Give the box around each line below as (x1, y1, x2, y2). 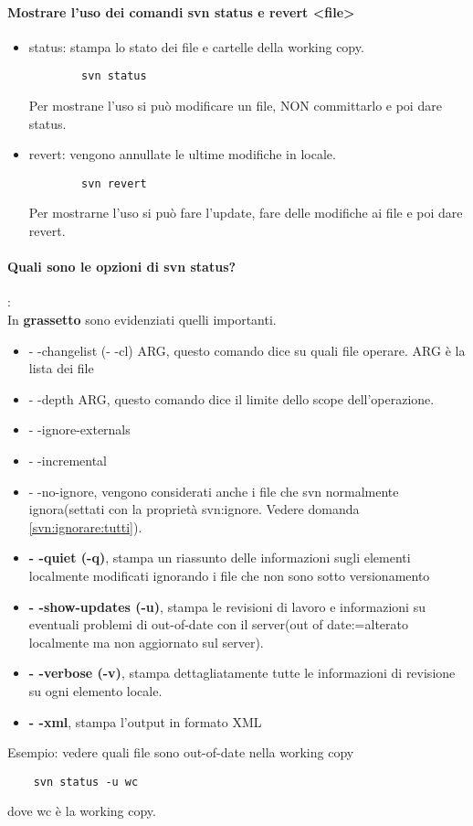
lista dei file (28, 359, 94, 378)
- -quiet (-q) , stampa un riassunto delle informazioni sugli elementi (28, 548, 411, 567)
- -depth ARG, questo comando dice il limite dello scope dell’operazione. (28, 389, 435, 408)
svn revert (81, 177, 147, 190)
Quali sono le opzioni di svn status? (7, 257, 236, 276)
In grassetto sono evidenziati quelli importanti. (7, 310, 277, 329)
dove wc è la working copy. (7, 801, 156, 821)
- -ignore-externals (28, 420, 131, 439)
